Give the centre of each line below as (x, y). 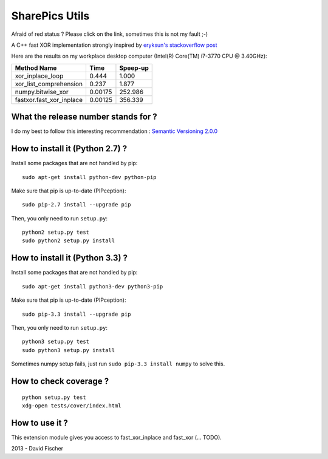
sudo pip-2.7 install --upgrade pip (77, 205)
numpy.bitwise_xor (42, 92)
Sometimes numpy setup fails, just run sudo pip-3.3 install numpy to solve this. (118, 364)
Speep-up (134, 68)
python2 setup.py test (56, 233)
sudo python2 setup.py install (69, 241)
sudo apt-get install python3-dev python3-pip (93, 286)
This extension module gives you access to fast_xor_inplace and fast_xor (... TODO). (116, 437)
